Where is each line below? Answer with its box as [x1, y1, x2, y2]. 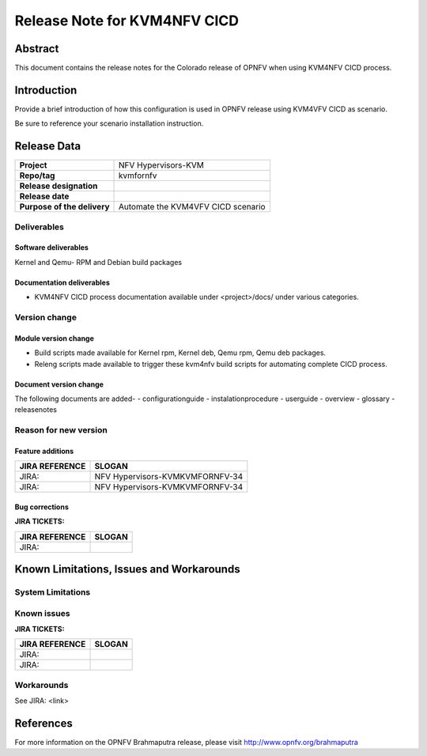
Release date [19, 191, 70, 202]
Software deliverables [14, 243, 89, 252]
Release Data [14, 139, 81, 153]
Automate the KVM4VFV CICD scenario [119, 202, 266, 213]
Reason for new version [14, 425, 108, 436]
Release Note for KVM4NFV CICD [14, 12, 239, 29]
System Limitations [14, 587, 91, 598]
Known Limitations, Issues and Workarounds [14, 562, 240, 576]
